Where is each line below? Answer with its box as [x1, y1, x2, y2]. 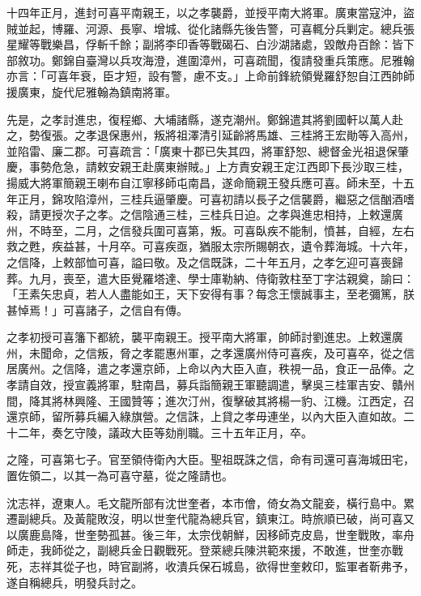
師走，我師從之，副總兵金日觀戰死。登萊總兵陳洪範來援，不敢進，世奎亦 [6, 542, 392, 559]
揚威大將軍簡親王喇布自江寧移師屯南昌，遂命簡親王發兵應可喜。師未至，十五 [6, 174, 415, 191]
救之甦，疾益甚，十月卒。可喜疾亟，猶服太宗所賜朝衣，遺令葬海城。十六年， [6, 238, 415, 255]
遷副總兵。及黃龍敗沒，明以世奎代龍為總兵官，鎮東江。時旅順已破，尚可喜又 [6, 510, 415, 527]
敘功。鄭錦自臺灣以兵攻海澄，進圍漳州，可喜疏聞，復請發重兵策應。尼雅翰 [17, 51, 415, 68]
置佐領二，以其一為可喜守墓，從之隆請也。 [6, 467, 233, 484]
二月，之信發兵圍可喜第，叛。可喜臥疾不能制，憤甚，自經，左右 [74, 221, 415, 238]
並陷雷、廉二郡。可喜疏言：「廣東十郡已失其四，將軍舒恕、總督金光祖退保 [6, 142, 398, 159]
